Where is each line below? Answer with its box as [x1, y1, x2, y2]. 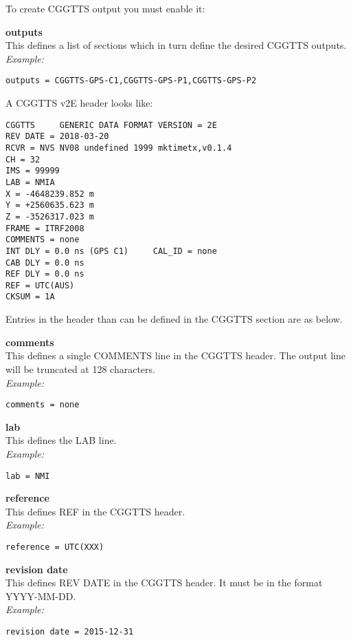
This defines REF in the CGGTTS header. [5, 504, 185, 518]
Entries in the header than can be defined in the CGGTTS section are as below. [5, 312, 343, 326]
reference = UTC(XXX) [5, 542, 104, 552]
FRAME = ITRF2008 [5, 223, 84, 233]
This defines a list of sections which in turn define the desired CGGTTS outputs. [5, 38, 347, 52]
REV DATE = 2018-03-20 [5, 131, 109, 142]
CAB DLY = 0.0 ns [5, 257, 84, 268]
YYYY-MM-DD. [5, 588, 76, 603]
